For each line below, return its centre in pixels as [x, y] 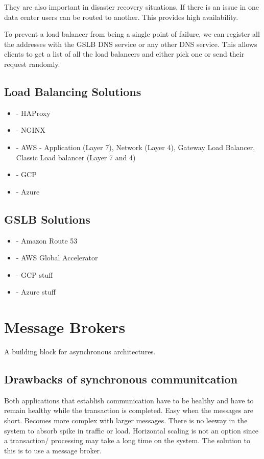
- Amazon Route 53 [47, 240]
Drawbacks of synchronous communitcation [121, 379]
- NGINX [31, 130]
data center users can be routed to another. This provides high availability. [121, 17]
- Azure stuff [36, 292]
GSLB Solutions [47, 219]
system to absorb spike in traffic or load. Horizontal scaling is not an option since [131, 430]
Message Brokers [65, 327]
